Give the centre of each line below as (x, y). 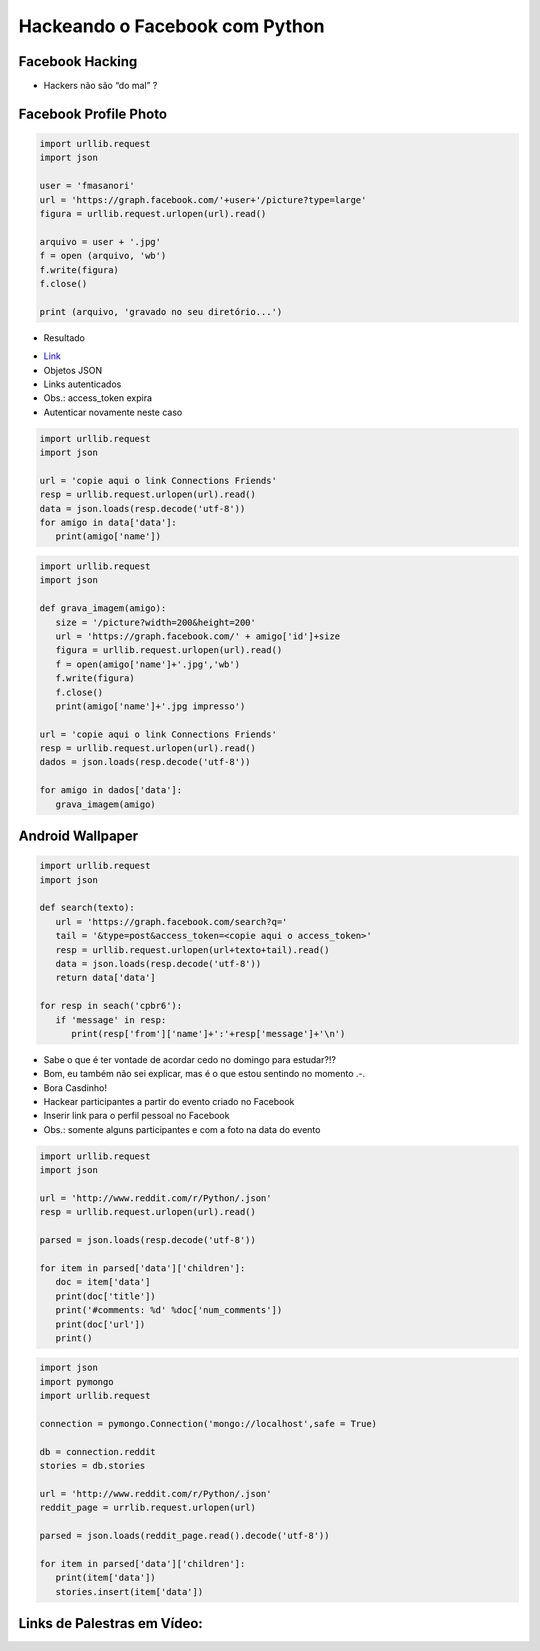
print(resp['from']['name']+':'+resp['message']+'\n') (208, 1033)
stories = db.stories (92, 1466)
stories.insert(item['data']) (129, 1591)
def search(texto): (87, 908)
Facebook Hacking (78, 61)
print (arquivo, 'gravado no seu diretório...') (161, 311)
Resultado (64, 337)
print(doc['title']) (106, 1296)
